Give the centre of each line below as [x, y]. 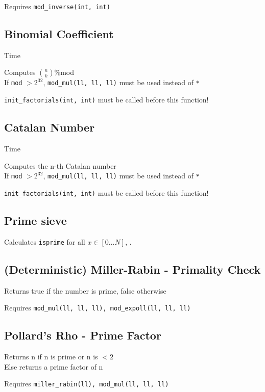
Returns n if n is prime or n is [51, 356]
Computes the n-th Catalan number [60, 165]
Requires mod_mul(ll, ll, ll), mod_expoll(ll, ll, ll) [98, 308]
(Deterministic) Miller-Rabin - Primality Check [132, 269]
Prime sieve [35, 220]
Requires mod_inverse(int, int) [57, 6]
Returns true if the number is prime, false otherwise [85, 290]
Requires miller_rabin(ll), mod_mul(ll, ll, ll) [87, 384]
